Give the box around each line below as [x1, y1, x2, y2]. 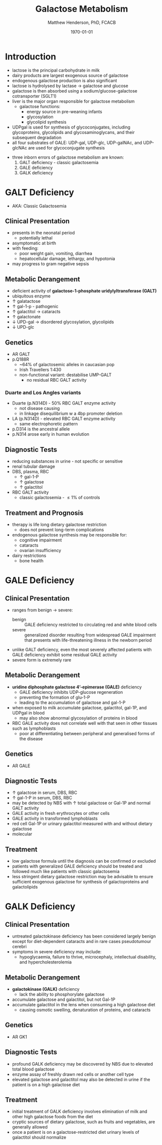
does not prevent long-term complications [19, 527, 104, 533]
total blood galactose [12, 1066, 54, 1072]
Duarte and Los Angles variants [5, 389, 81, 396]
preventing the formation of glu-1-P [19, 694, 90, 700]
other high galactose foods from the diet [12, 1114, 93, 1120]
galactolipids [12, 884, 38, 890]
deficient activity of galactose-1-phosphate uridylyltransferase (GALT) [12, 288, 157, 294]
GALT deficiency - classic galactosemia [19, 159, 99, 165]
